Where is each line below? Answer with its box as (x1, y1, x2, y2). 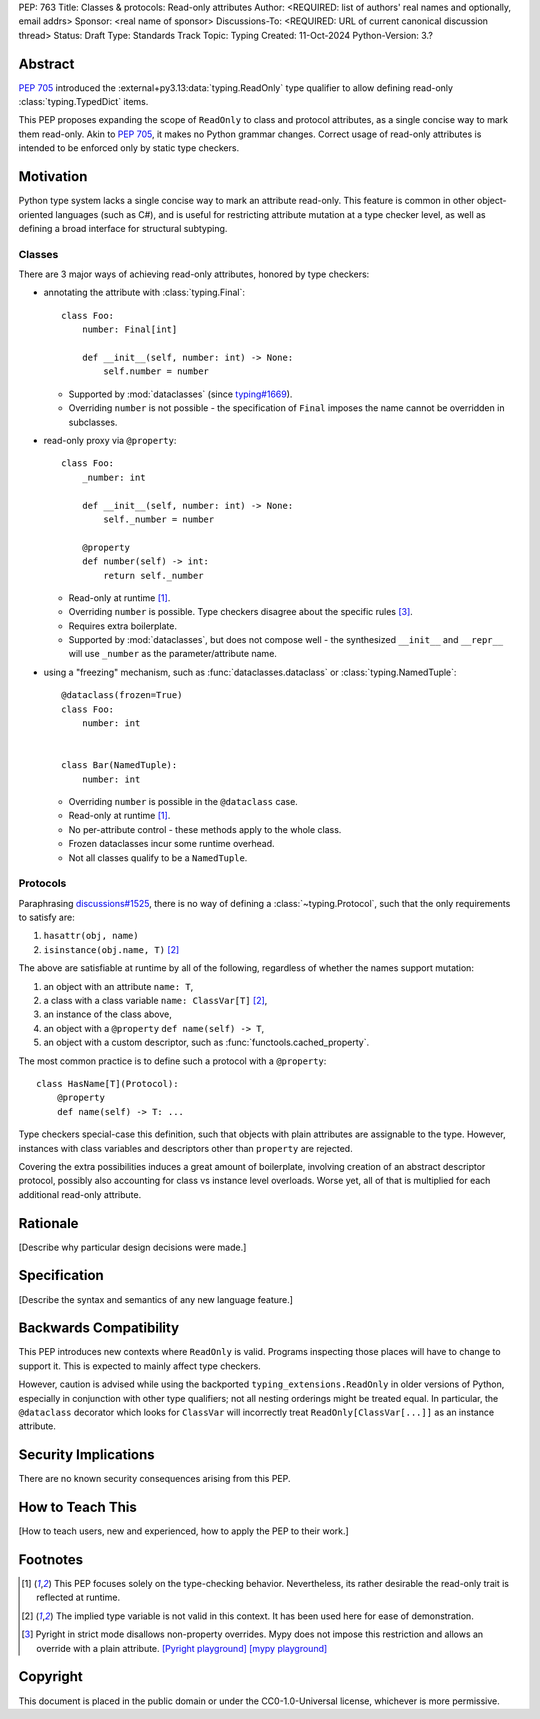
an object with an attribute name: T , (43, 980, 194, 992)
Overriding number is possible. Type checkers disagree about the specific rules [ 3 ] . (68, 606, 414, 618)
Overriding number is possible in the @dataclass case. (68, 795, 299, 807)
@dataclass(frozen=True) (61, 690, 183, 701)
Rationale (18, 1215, 79, 1232)
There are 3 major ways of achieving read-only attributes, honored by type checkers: (18, 268, 370, 280)
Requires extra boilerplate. (68, 620, 178, 632)
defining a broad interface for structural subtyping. (18, 222, 228, 234)
